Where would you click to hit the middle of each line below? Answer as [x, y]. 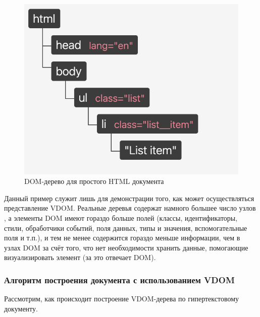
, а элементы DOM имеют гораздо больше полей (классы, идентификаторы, [121, 217]
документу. [21, 308]
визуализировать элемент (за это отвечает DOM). [80, 257]
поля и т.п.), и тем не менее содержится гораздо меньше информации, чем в [122, 238]
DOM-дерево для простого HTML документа [94, 181]
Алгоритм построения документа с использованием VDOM [119, 279]
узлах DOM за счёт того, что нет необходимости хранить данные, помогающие [126, 247]
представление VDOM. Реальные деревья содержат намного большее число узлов [130, 208]
